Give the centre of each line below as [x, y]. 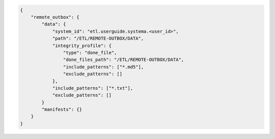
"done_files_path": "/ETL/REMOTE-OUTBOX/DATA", [123, 60]
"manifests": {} [62, 110]
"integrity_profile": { [82, 45]
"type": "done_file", [90, 53]
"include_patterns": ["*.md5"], [103, 67]
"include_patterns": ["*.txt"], [93, 88]
